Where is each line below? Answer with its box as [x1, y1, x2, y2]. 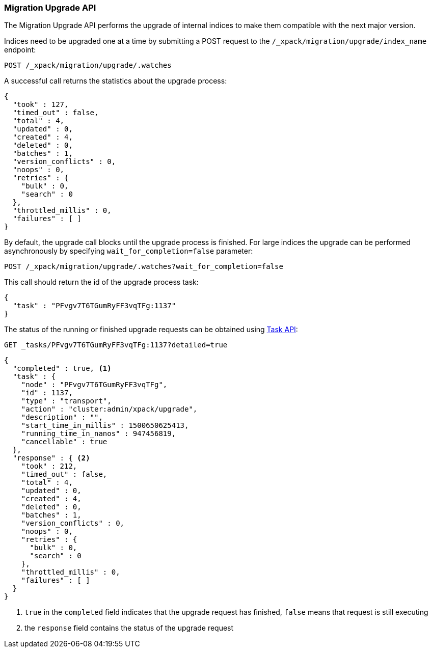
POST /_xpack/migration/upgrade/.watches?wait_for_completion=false [4, 262, 283, 271]
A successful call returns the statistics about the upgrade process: [4, 76, 227, 86]
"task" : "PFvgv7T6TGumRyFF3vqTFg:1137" [12, 302, 176, 310]
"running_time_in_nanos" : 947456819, [21, 429, 176, 438]
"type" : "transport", [21, 397, 112, 405]
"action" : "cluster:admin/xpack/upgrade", [21, 405, 198, 414]
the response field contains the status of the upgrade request [24, 623, 234, 633]
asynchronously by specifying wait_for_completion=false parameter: [4, 247, 253, 256]
